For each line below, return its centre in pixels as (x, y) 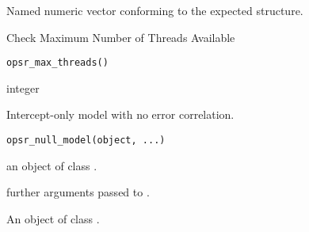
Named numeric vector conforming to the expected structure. (155, 10)
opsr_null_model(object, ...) (86, 141)
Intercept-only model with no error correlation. (120, 114)
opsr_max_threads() (57, 63)
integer (23, 87)
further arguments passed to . (78, 192)
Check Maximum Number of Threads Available (121, 37)
